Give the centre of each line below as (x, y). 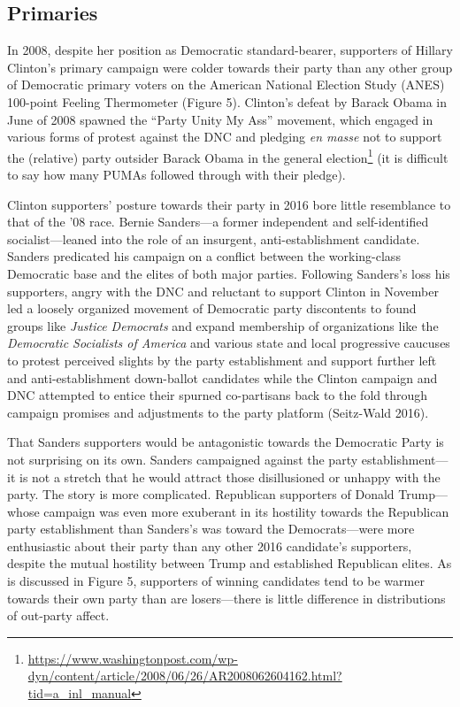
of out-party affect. (58, 615)
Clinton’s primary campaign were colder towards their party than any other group (230, 67)
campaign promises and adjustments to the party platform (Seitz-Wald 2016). (218, 412)
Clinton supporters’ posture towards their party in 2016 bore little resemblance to (229, 204)
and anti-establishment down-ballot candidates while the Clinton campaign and (222, 377)
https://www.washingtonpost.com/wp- (133, 658)
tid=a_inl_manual (80, 693)
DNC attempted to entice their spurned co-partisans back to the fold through (218, 395)
